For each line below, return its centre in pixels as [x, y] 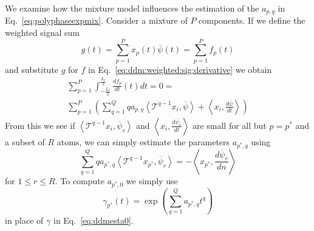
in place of [24, 220]
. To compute [80, 181]
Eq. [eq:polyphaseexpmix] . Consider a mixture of [96, 20]
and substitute [32, 69]
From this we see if [40, 125]
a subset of [25, 141]
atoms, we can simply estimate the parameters [143, 141]
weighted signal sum [43, 33]
